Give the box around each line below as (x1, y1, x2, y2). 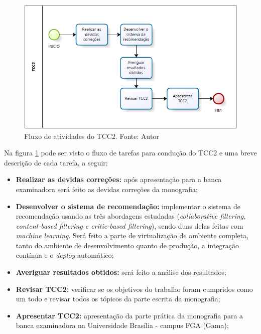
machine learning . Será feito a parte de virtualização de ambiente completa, (16, 230, 249, 241)
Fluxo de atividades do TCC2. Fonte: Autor (24, 130, 159, 141)
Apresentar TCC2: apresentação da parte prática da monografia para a (16, 310, 243, 320)
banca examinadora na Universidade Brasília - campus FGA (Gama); (16, 320, 229, 330)
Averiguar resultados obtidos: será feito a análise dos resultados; (16, 267, 226, 277)
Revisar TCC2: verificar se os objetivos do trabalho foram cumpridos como (16, 283, 253, 294)
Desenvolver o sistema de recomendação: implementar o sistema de (16, 201, 241, 211)
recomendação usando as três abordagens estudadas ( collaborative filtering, (16, 211, 246, 221)
